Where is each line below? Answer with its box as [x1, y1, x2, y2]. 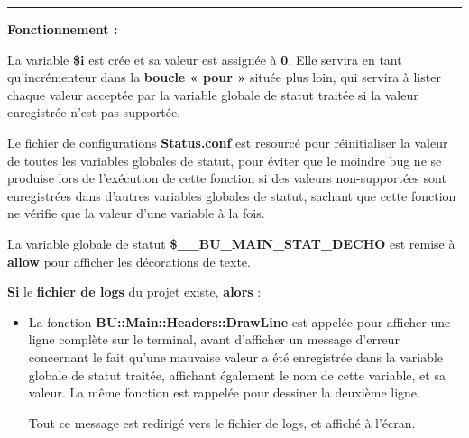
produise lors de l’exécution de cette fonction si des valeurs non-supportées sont [7, 169, 446, 187]
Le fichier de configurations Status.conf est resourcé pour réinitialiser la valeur [7, 132, 448, 151]
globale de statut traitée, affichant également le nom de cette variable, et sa [28, 365, 446, 384]
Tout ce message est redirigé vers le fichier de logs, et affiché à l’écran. [28, 413, 416, 432]
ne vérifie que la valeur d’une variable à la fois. [7, 204, 265, 223]
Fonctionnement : [7, 20, 118, 38]
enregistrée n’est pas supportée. [7, 103, 181, 122]
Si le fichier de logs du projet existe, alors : [7, 282, 262, 301]
